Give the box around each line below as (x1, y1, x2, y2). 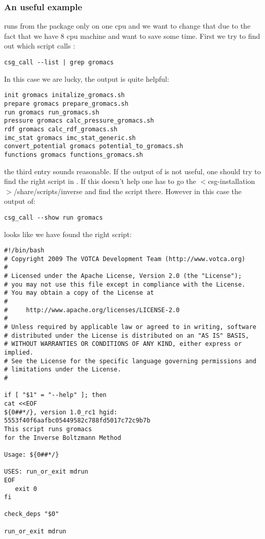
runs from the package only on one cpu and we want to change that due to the (4, 20, 251, 31)
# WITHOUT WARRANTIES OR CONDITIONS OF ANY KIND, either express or (4, 340, 242, 348)
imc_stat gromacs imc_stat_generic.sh (4, 134, 136, 142)
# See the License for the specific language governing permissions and (4, 357, 256, 365)
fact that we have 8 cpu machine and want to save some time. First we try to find (4, 30, 260, 41)
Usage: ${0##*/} (4, 451, 59, 458)
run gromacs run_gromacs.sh (4, 108, 100, 116)
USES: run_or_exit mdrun (4, 468, 88, 476)
